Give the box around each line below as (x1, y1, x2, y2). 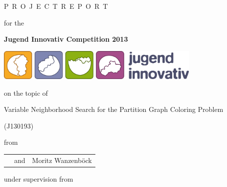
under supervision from (4, 173, 73, 184)
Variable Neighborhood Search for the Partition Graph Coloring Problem (4, 104, 224, 114)
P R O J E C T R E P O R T (4, 1, 108, 11)
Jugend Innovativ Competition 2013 (4, 34, 128, 44)
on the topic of (4, 87, 48, 98)
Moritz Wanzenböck (32, 155, 92, 165)
